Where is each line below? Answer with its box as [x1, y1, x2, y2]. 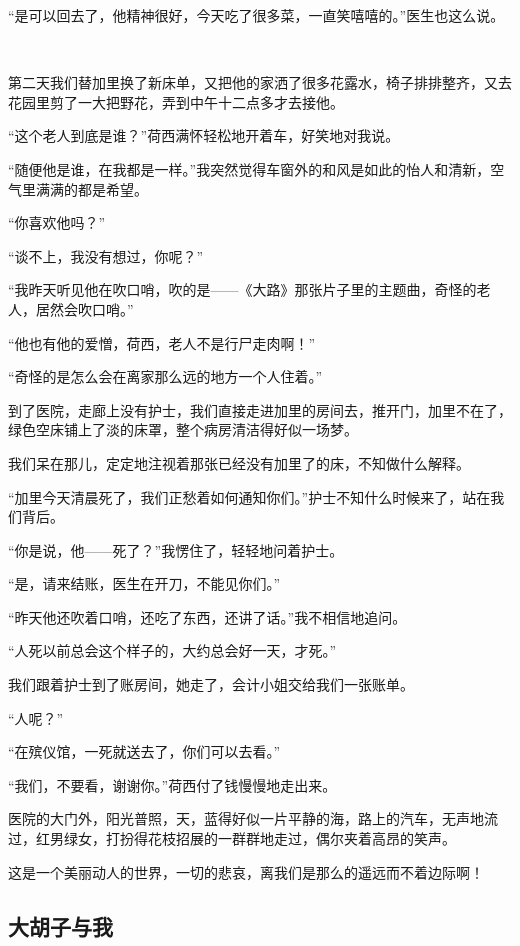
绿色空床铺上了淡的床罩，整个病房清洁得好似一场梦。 [8, 419, 358, 440]
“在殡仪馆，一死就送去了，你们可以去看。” [8, 741, 281, 762]
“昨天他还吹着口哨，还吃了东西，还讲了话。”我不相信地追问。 [8, 606, 407, 627]
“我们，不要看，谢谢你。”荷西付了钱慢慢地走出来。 [8, 774, 337, 795]
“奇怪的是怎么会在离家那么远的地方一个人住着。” [8, 366, 323, 387]
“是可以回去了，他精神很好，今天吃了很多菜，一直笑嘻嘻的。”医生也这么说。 [8, 5, 505, 25]
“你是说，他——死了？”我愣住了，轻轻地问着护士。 [8, 539, 344, 560]
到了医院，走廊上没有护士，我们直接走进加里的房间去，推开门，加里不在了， [8, 399, 512, 420]
